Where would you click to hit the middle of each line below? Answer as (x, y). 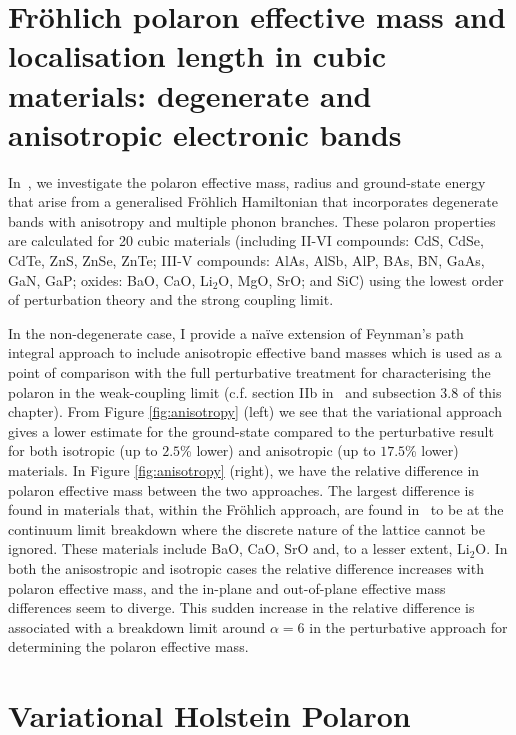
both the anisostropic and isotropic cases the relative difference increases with (246, 567)
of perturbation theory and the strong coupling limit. (171, 299)
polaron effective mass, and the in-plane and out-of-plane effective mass (227, 587)
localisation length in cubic (197, 55)
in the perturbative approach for (408, 626)
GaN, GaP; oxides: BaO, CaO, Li (110, 279)
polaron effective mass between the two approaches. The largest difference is (241, 489)
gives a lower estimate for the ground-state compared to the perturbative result (251, 430)
